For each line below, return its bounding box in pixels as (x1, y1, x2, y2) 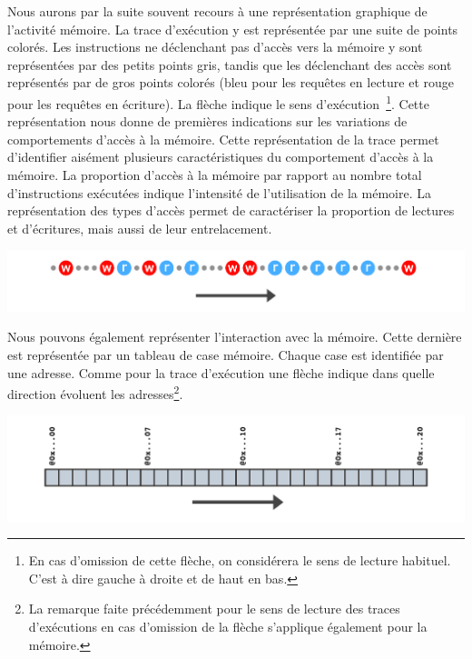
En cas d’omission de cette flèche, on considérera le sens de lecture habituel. (28, 551, 451, 570)
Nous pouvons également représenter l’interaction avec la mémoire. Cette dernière (7, 327, 462, 346)
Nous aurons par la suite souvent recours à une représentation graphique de (7, 2, 428, 20)
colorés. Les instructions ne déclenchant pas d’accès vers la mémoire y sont (7, 37, 423, 56)
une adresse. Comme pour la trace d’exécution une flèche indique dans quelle (7, 363, 435, 382)
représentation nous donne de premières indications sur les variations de (7, 112, 408, 131)
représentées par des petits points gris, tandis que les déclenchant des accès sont (7, 55, 452, 74)
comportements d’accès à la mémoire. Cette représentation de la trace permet (7, 129, 439, 148)
